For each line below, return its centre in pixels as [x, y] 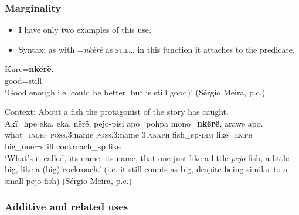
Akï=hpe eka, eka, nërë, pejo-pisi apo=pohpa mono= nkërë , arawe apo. [134, 123]
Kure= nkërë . [29, 69]
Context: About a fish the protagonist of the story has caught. [117, 112]
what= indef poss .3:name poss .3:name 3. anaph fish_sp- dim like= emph [129, 134]
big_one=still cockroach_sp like [63, 146]
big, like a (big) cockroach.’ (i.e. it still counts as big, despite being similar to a [146, 169]
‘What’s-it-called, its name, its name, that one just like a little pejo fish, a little [147, 157]
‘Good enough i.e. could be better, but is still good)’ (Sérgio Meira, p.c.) [135, 92]
